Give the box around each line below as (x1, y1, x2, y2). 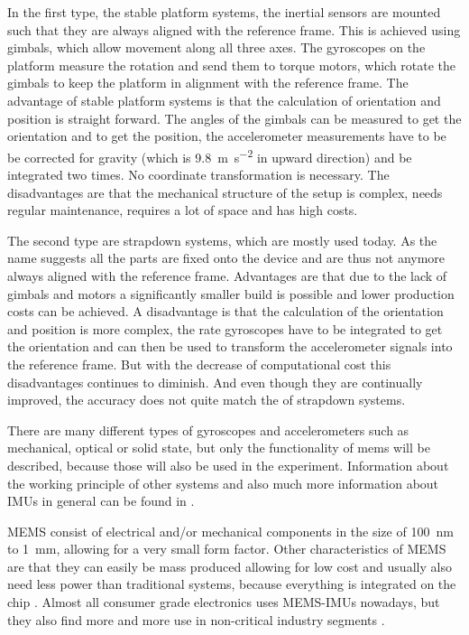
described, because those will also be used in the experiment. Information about (7, 455, 449, 474)
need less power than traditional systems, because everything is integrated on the (7, 574, 456, 593)
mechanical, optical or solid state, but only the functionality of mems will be (7, 438, 430, 457)
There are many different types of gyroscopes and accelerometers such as (7, 420, 409, 439)
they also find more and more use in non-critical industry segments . (7, 610, 385, 629)
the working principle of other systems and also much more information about (7, 473, 439, 492)
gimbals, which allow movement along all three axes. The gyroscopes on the (7, 38, 426, 57)
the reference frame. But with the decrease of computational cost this (7, 354, 391, 373)
